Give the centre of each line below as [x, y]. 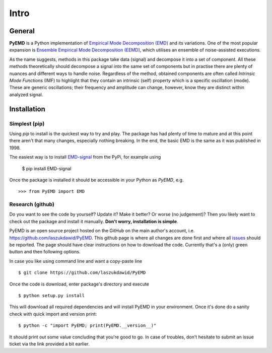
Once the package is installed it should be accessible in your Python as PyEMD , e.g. [96, 180]
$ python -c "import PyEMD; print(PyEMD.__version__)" [87, 326]
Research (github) [32, 204]
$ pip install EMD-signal [47, 168]
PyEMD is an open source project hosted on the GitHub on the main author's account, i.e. [102, 231]
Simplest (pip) [27, 123]
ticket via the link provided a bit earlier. [50, 344]
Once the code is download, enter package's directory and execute [79, 284]
